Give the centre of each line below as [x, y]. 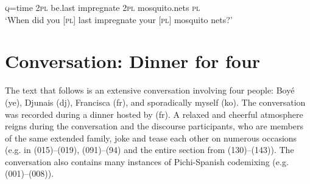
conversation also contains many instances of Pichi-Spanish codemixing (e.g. [147, 161]
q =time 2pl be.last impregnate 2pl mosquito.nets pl [103, 7]
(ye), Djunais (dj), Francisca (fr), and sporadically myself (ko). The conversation [155, 102]
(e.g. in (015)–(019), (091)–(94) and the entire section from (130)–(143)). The [150, 150]
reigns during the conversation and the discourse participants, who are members [154, 126]
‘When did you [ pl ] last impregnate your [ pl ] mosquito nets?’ [119, 19]
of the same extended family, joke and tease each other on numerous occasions [151, 138]
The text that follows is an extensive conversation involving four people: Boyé [150, 90]
